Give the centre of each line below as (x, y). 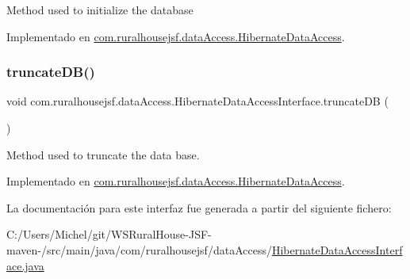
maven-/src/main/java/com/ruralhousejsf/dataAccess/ (139, 249)
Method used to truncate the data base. (103, 154)
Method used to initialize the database (100, 10)
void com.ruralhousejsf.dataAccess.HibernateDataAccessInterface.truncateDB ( (197, 101)
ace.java (25, 265)
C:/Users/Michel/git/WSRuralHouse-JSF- (109, 234)
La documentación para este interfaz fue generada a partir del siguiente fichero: (199, 207)
